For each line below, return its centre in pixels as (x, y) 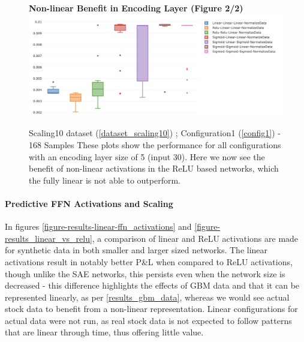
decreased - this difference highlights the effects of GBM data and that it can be (152, 285)
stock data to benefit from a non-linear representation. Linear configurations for (151, 309)
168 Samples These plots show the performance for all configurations (155, 144)
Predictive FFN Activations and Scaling (89, 203)
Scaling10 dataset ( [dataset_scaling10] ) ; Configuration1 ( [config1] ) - (155, 133)
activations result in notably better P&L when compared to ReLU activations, (149, 261)
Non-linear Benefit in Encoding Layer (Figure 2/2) (136, 8)
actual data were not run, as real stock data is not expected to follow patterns (148, 320)
